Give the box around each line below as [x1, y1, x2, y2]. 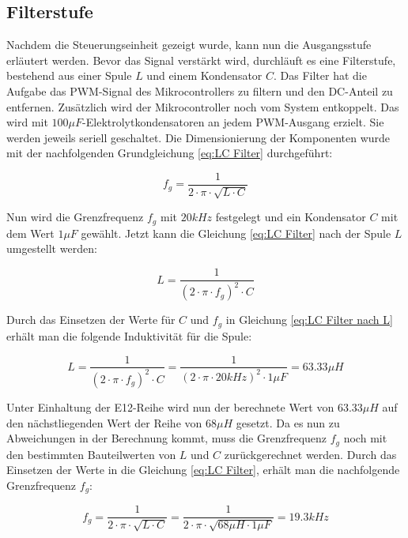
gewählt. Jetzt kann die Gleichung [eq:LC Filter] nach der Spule [81, 224, 391, 241]
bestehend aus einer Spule [6, 67, 132, 84]
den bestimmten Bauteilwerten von [6, 446, 176, 462]
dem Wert [6, 224, 55, 241]
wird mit [6, 114, 48, 130]
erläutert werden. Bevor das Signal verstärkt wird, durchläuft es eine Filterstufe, [6, 51, 396, 68]
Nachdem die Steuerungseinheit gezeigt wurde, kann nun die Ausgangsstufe [6, 36, 372, 53]
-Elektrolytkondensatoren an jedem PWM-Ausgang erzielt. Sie [82, 114, 384, 130]
